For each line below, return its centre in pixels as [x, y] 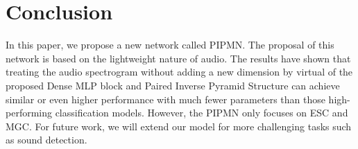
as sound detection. [46, 140]
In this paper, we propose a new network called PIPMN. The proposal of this [170, 45]
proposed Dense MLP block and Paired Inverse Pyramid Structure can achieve [173, 85]
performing [29, 113]
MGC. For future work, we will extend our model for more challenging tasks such [179, 126]
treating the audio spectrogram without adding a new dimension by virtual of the [179, 72]
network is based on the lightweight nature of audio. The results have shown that [178, 58]
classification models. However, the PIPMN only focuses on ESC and [202, 113]
